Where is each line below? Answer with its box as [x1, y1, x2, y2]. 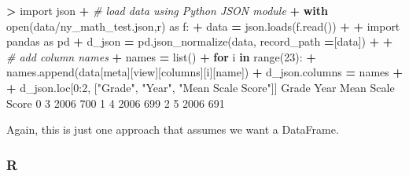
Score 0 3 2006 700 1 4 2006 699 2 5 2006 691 [6, 94, 225, 111]
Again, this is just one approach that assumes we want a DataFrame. [6, 121, 339, 138]
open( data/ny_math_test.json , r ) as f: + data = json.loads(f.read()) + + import [6, 17, 400, 34]
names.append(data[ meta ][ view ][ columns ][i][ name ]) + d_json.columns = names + [6, 64, 403, 80]
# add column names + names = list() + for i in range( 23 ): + [6, 48, 316, 65]
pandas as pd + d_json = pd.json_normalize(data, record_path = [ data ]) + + [6, 33, 393, 50]
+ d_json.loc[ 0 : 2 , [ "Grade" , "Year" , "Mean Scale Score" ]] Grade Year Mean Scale [6, 79, 395, 95]
